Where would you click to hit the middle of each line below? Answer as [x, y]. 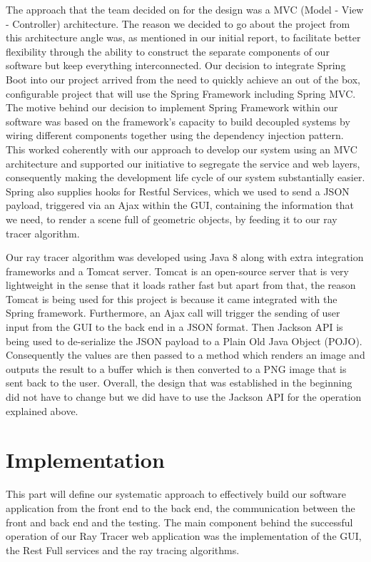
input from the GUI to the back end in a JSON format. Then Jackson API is [174, 327]
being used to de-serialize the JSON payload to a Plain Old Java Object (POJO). [184, 341]
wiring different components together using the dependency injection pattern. [175, 135]
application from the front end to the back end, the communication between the [181, 507]
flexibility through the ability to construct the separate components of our [168, 51]
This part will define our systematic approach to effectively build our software [176, 494]
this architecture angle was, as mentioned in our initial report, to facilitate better [183, 37]
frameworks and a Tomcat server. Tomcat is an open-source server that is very [177, 271]
